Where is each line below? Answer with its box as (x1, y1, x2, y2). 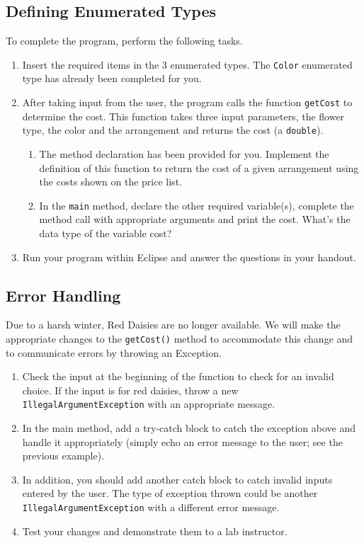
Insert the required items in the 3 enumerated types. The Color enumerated (22, 57, 353, 72)
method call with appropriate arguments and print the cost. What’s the (39, 212, 351, 227)
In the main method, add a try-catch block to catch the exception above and (22, 421, 356, 435)
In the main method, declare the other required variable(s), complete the (39, 198, 354, 212)
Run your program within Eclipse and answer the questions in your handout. (22, 249, 356, 264)
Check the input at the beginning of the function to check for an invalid (22, 369, 334, 384)
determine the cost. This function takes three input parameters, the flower (22, 108, 345, 123)
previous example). (22, 448, 105, 463)
